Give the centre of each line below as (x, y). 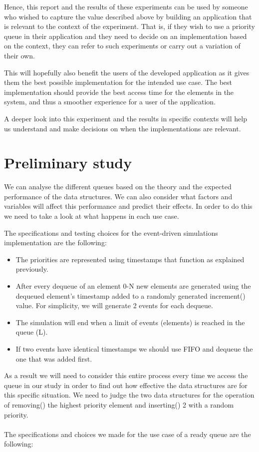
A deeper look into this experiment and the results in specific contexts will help (126, 118)
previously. (32, 269)
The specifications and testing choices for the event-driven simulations (111, 232)
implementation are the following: (55, 242)
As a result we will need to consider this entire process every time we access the (126, 375)
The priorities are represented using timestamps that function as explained (130, 259)
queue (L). (32, 332)
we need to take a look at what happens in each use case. (92, 216)
